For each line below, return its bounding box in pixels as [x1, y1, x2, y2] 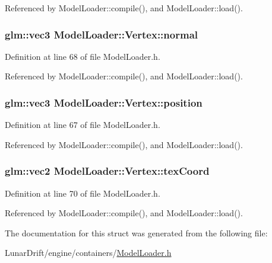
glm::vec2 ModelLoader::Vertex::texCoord [5, 163, 210, 178]
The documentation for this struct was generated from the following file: [5, 226, 268, 239]
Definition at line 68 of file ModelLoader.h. [5, 50, 160, 62]
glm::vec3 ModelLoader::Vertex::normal [5, 27, 198, 41]
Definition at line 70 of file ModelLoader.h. [5, 187, 160, 199]
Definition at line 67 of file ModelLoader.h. [5, 118, 160, 131]
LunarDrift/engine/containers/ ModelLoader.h [5, 246, 172, 259]
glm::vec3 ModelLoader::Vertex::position [5, 95, 203, 110]
